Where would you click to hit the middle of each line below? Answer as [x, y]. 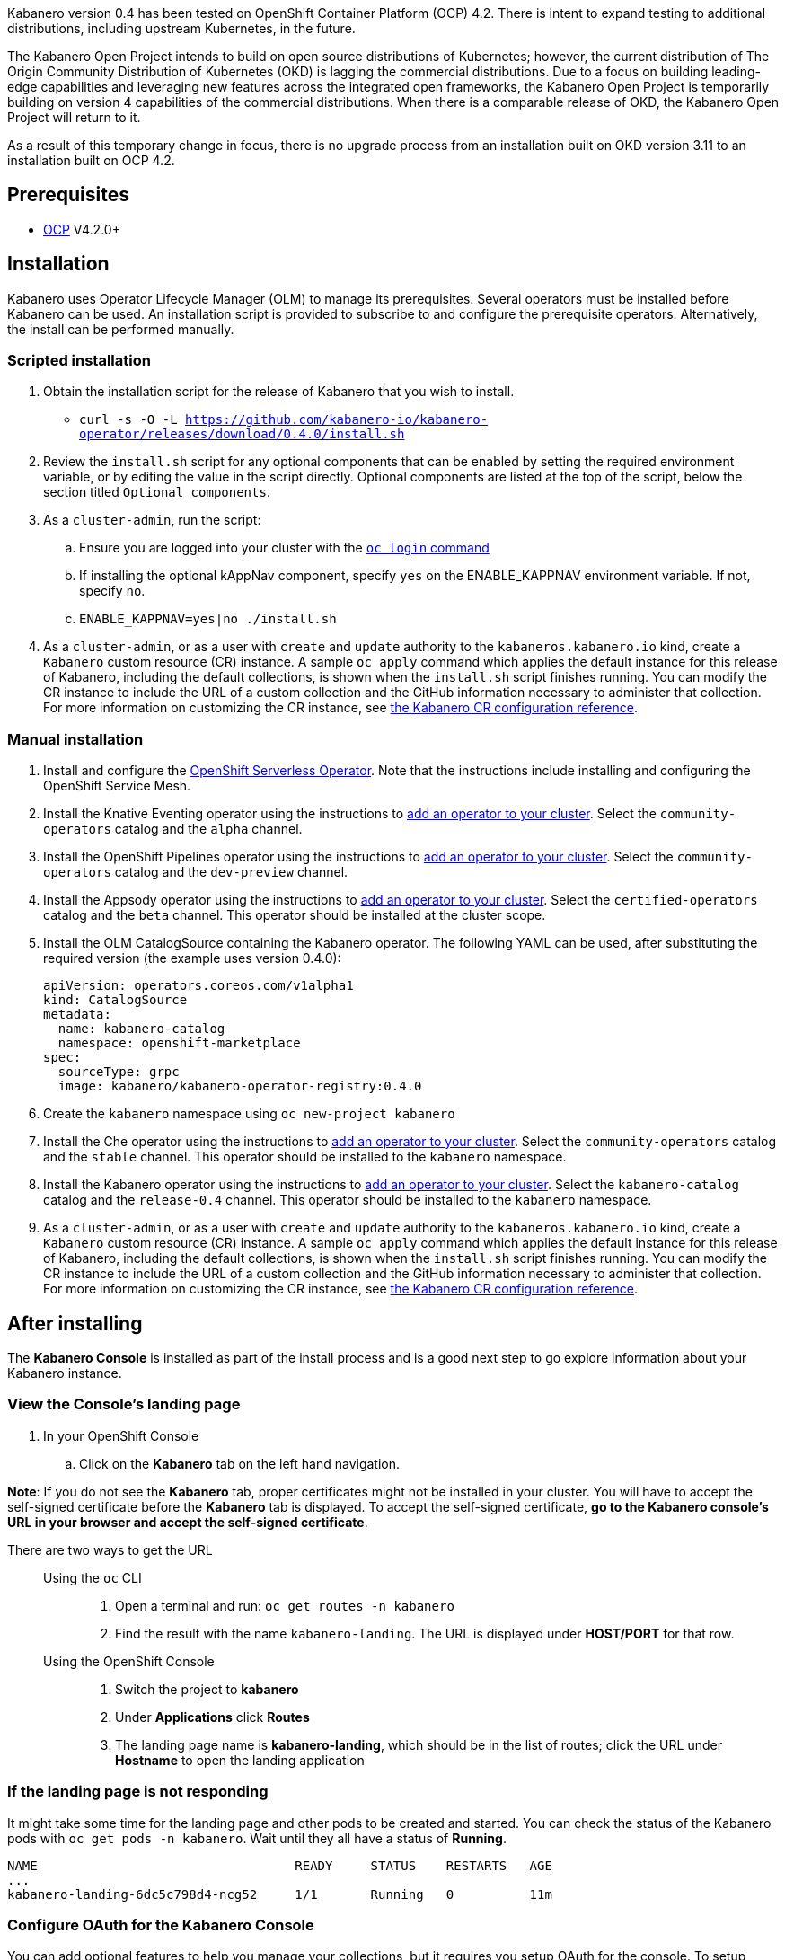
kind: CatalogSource [115, 1000]
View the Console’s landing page [124, 1404]
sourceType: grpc [119, 1072]
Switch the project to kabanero [207, 1689]
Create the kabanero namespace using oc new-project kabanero [249, 1114]
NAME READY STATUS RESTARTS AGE [280, 1865]
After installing [75, 1323]
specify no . [112, 591]
